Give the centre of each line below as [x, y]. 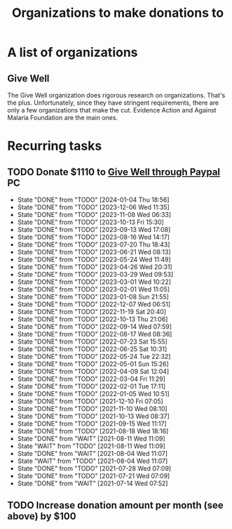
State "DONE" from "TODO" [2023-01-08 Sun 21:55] [93, 297]
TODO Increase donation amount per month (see [115, 505]
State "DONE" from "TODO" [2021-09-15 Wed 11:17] [92, 424]
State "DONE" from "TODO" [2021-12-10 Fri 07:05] [90, 401]
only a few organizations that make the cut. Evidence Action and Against [112, 110]
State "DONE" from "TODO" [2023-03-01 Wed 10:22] [94, 282]
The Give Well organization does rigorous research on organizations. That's [116, 95]
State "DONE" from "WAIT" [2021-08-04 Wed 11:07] [93, 453]
